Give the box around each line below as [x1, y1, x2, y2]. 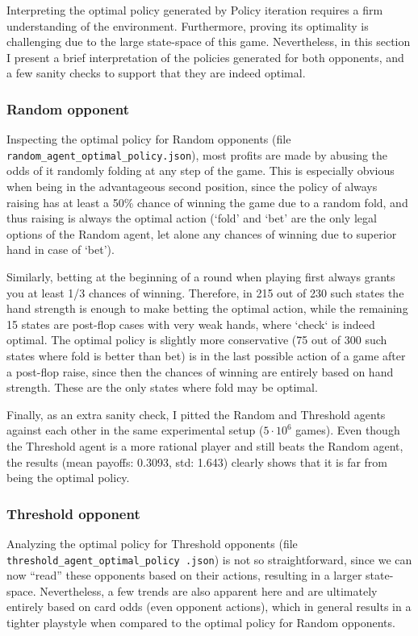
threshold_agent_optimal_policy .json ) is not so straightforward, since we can [6, 551, 412, 567]
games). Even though [295, 422, 400, 439]
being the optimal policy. [6, 469, 130, 486]
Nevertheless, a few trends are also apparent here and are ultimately [40, 582, 378, 599]
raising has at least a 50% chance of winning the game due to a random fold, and [6, 193, 408, 210]
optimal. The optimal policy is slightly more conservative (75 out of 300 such [6, 331, 387, 348]
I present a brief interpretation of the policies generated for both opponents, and [6, 48, 404, 65]
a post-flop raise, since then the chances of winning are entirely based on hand [6, 363, 394, 380]
